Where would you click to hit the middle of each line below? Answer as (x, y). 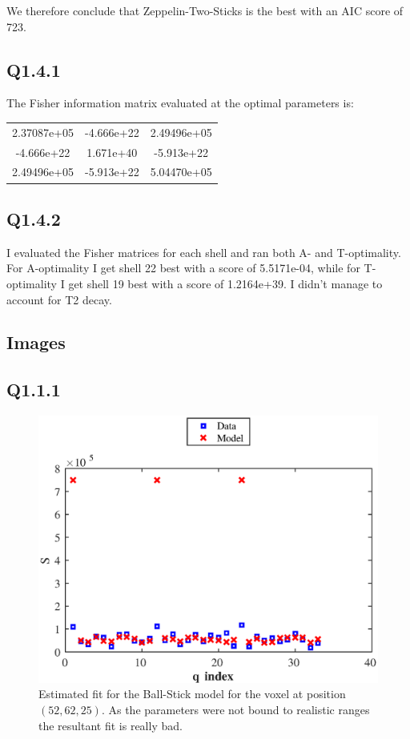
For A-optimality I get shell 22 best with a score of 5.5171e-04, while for (183, 268)
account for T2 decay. (59, 299)
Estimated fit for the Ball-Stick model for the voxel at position (192, 694)
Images (36, 342)
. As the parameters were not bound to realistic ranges (235, 709)
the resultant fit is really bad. (111, 725)
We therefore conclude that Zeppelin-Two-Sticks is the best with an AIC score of (205, 10)
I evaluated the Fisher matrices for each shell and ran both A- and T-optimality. (204, 252)
